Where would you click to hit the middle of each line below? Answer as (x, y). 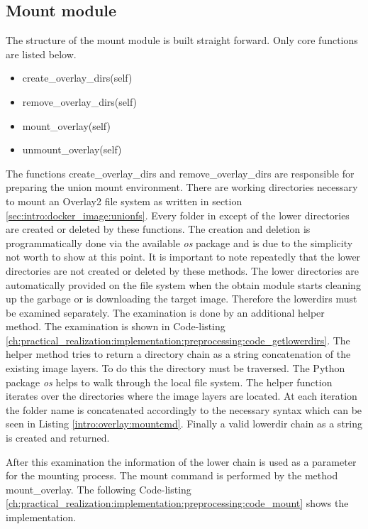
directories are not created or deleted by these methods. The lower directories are (182, 270)
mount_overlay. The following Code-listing (99, 489)
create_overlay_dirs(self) (77, 78)
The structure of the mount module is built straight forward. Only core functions (182, 40)
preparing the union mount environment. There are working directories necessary (182, 187)
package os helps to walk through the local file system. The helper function (169, 382)
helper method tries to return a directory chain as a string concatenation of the (178, 354)
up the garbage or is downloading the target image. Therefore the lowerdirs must (182, 299)
